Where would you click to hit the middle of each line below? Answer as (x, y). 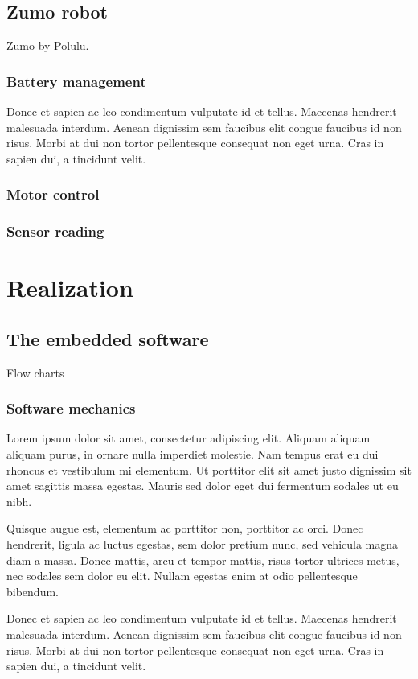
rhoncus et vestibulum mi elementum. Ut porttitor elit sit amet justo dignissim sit (209, 469)
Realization (70, 288)
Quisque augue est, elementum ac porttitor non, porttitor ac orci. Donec (185, 528)
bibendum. (33, 591)
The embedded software (108, 338)
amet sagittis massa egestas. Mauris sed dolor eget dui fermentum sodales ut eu (203, 486)
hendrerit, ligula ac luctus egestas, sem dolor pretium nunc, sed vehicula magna (203, 544)
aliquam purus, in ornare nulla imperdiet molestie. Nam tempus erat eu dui (193, 454)
